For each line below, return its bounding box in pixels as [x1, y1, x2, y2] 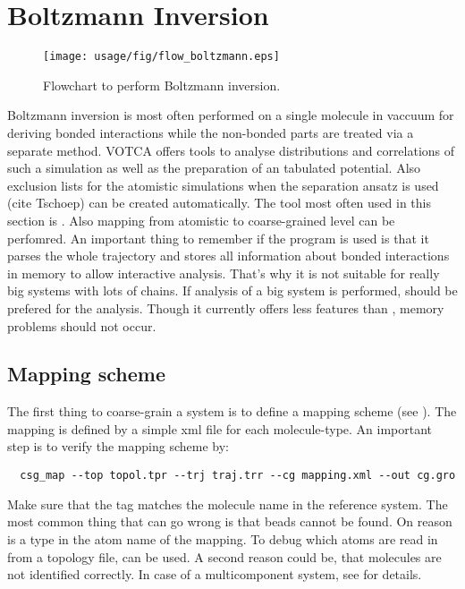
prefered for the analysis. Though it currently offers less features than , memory [7, 298, 444, 317]
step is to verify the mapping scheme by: [7, 437, 229, 456]
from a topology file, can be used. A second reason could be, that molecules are [7, 547, 442, 566]
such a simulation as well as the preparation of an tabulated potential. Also [7, 158, 421, 177]
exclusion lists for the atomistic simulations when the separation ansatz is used [7, 175, 439, 194]
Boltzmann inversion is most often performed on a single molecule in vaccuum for [7, 106, 454, 124]
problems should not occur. [7, 316, 156, 335]
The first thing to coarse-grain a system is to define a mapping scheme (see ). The [7, 402, 457, 421]
